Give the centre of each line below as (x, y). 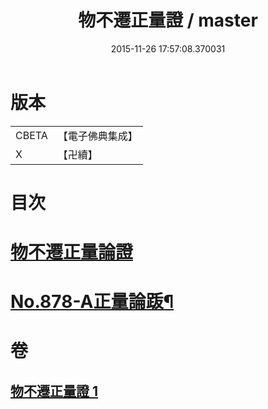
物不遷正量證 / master (168, 20)
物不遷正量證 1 (54, 391)
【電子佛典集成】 (97, 136)
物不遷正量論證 (72, 252)
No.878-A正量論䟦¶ (92, 302)
